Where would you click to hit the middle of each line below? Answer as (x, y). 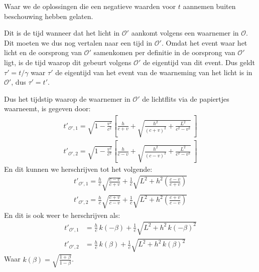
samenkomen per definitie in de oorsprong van (164, 52)
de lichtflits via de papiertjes (186, 98)
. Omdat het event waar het (204, 42)
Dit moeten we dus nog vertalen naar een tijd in (78, 42)
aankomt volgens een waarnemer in (185, 33)
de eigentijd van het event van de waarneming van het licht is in (154, 72)
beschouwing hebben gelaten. (49, 16)
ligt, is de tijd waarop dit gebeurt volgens (68, 62)
